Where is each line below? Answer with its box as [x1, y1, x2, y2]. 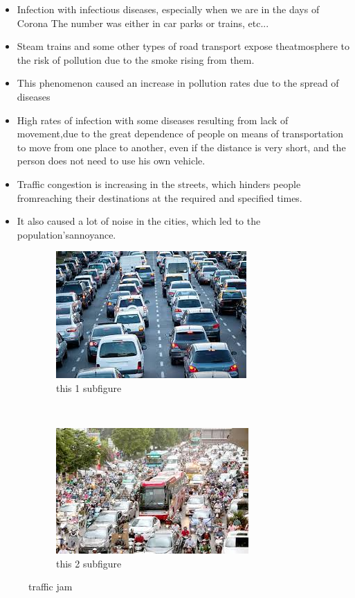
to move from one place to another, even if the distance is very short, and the [17, 139, 346, 154]
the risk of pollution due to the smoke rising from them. [17, 52, 255, 67]
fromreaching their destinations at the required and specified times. [17, 190, 302, 205]
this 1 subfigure [56, 380, 122, 395]
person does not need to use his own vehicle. [17, 153, 206, 168]
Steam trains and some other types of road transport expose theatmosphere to [17, 39, 349, 53]
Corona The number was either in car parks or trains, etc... [17, 15, 269, 30]
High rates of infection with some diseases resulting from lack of [17, 112, 289, 127]
